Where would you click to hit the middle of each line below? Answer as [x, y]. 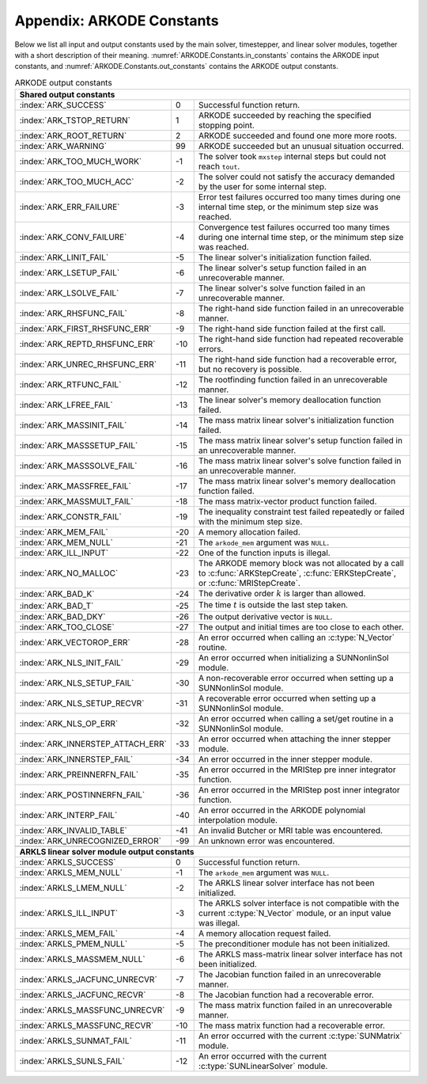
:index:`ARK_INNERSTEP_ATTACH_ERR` [93, 744]
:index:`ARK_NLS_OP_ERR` [69, 723]
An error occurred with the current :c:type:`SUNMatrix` [300, 1036]
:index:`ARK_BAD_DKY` [62, 616]
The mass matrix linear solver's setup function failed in [300, 441]
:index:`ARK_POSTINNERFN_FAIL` [82, 794]
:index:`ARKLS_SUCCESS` [68, 861]
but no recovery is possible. [250, 370]
